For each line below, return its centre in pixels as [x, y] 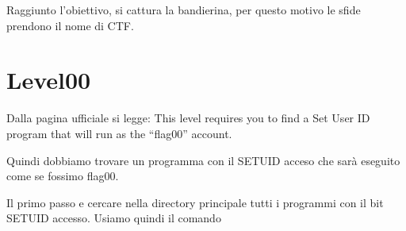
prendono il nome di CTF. [70, 25]
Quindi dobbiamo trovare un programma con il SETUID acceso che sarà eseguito [203, 160]
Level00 [49, 80]
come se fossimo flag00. [63, 176]
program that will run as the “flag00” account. [119, 133]
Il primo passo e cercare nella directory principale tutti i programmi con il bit [195, 202]
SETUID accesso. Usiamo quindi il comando [114, 218]
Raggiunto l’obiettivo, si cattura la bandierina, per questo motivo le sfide [184, 10]
